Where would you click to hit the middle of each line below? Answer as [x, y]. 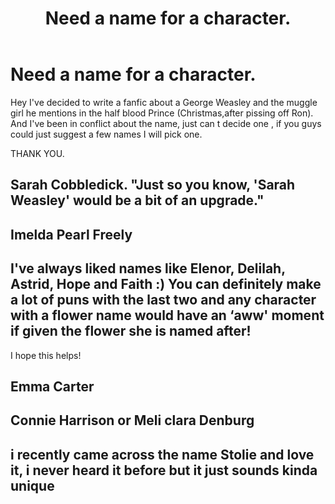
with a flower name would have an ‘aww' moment [167, 315]
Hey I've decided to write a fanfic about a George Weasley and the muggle [164, 102]
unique [32, 485]
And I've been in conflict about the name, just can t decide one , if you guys [166, 123]
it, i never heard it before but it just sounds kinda [164, 470]
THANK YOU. [37, 153]
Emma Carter [52, 386]
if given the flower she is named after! [131, 331]
